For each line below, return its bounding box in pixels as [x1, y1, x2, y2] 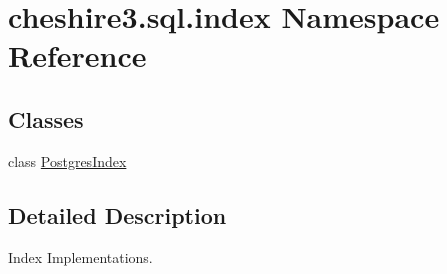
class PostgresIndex [8, 150, 127, 171]
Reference [8, 35, 147, 76]
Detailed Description [8, 199, 227, 230]
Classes [8, 103, 84, 134]
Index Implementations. [8, 246, 153, 267]
